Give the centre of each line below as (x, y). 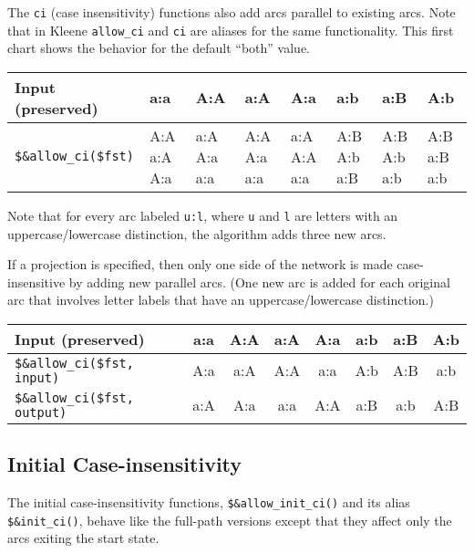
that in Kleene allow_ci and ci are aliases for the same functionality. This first (231, 30)
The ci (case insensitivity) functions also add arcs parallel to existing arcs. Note (232, 12)
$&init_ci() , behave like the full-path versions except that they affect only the (230, 520)
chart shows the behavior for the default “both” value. (159, 48)
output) (41, 412)
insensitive (36, 282)
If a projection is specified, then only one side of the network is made (200, 264)
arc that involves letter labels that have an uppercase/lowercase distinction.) (221, 300)
